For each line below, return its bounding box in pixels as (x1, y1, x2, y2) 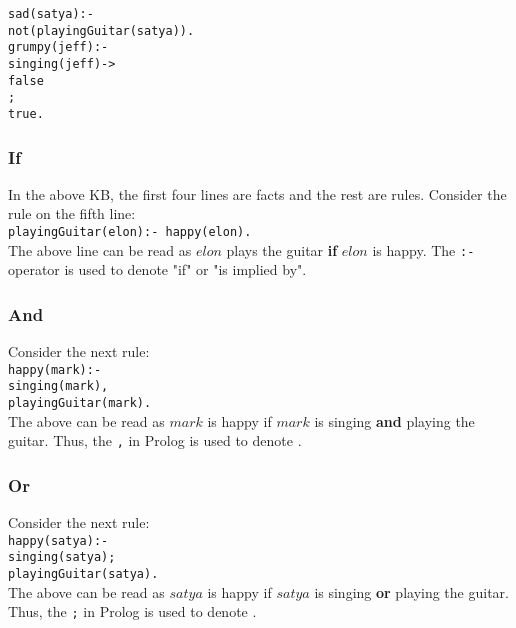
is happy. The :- (372, 239, 475, 260)
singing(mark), (8, 379, 109, 394)
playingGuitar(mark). (8, 396, 152, 411)
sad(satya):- (8, 7, 94, 21)
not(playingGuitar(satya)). (8, 23, 195, 38)
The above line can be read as (8, 239, 192, 260)
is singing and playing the (314, 410, 475, 431)
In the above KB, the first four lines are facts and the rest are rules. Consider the (8, 183, 507, 204)
